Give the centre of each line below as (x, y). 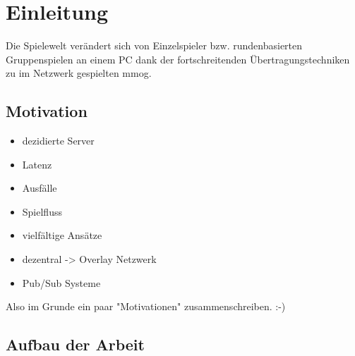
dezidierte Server (58, 141)
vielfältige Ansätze (62, 235)
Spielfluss (42, 211)
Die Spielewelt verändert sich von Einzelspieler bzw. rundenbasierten (154, 45)
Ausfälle (40, 188)
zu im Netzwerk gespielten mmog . (79, 73)
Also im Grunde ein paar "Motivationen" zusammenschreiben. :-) (146, 306)
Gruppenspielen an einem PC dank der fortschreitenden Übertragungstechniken (178, 59)
